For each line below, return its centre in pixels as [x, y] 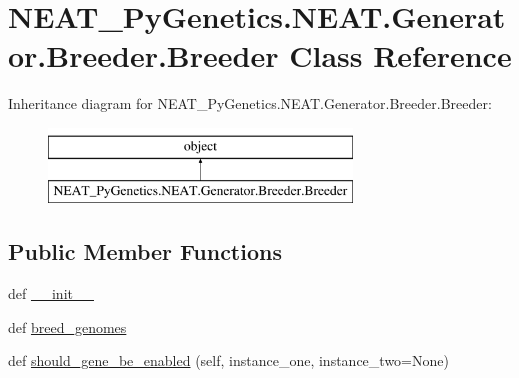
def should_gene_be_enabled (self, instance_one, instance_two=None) [228, 360]
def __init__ [51, 293]
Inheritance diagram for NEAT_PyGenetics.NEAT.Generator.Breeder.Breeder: [250, 103]
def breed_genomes [67, 326]
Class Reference [400, 55]
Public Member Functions [145, 251]
